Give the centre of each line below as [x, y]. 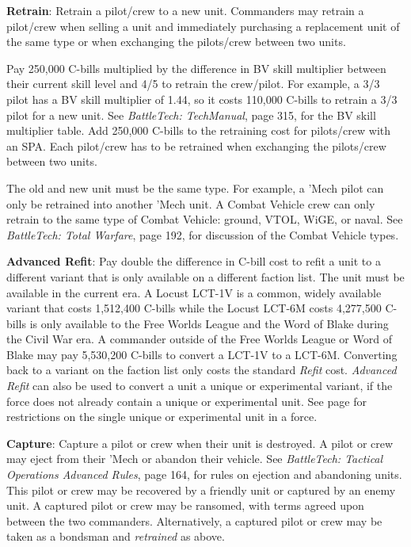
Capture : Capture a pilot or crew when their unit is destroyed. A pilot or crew [200, 443]
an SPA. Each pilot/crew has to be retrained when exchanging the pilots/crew [196, 145]
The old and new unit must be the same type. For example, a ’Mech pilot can [195, 187]
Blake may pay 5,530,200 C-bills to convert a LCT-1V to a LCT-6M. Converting [202, 354]
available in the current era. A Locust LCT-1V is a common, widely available [194, 292]
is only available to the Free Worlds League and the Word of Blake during [209, 323]
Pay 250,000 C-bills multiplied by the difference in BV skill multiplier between [196, 68]
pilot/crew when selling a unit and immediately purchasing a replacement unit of [203, 26]
